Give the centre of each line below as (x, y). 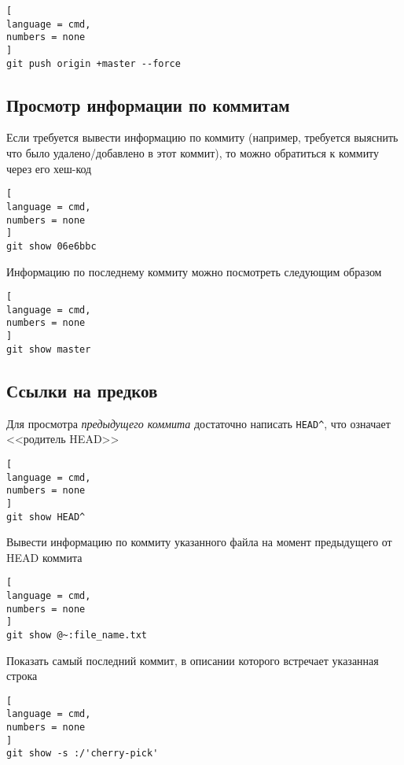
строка (22, 676)
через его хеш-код (49, 168)
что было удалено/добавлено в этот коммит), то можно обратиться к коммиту (193, 153)
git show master (49, 349)
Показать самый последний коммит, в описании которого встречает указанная (193, 660)
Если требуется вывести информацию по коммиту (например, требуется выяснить (202, 137)
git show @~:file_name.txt (77, 635)
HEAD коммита (44, 557)
